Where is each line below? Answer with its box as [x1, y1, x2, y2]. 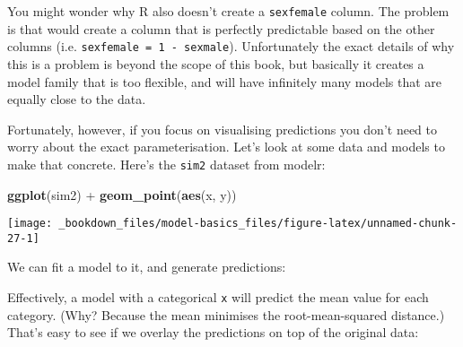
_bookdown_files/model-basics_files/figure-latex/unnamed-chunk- [58, 217, 458, 230]
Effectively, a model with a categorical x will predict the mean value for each [7, 288, 429, 307]
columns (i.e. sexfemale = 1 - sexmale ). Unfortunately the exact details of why [7, 37, 455, 56]
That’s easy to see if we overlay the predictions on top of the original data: [7, 323, 419, 342]
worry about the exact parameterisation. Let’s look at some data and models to [7, 137, 445, 156]
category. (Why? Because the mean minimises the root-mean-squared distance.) [7, 305, 445, 324]
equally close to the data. [7, 90, 146, 108]
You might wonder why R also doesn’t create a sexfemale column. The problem [7, 2, 450, 20]
